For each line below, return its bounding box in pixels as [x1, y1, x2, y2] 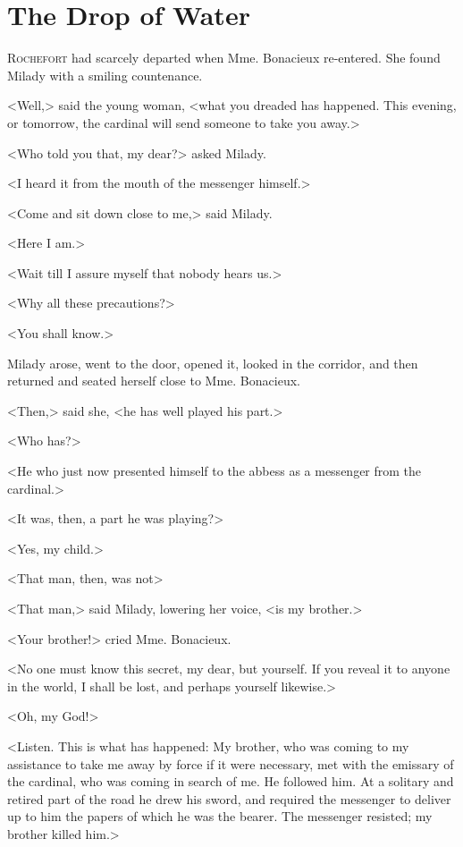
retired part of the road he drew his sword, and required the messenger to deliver [7, 789, 451, 808]
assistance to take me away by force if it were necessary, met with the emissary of [7, 754, 454, 773]
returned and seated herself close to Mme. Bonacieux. [7, 371, 300, 390]
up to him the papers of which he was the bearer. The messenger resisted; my [7, 807, 433, 826]
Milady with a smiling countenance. [7, 65, 203, 84]
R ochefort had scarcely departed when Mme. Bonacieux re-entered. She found [7, 48, 441, 67]
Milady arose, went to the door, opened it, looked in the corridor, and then [7, 353, 418, 372]
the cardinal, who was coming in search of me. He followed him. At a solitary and [7, 772, 454, 791]
